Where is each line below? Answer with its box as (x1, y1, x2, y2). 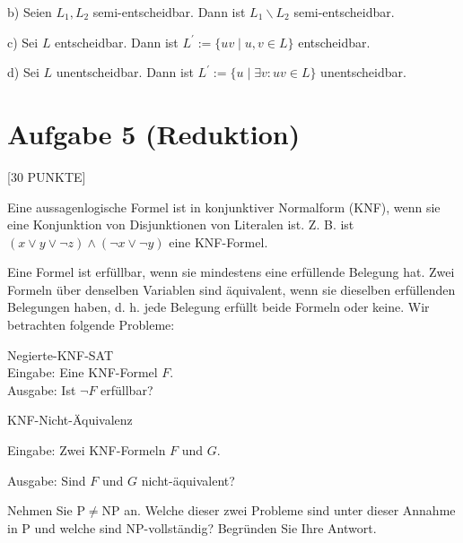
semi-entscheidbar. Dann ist (92, 3, 246, 21)
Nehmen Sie (7, 501, 73, 520)
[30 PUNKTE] (7, 167, 86, 185)
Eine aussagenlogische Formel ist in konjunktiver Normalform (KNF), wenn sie (7, 197, 441, 216)
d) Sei (7, 63, 39, 82)
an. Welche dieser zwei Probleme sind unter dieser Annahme (124, 501, 456, 520)
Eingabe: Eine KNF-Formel (7, 363, 158, 382)
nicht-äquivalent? (141, 470, 235, 489)
